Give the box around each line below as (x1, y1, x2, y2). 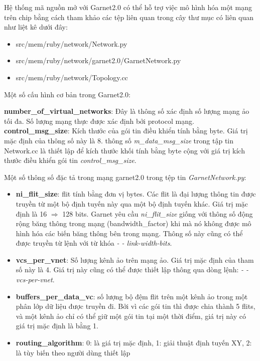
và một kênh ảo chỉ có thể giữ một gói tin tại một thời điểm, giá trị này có (16, 310, 246, 321)
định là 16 (16, 208, 47, 219)
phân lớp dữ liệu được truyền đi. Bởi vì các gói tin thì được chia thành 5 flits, (16, 301, 255, 311)
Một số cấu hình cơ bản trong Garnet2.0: (4, 89, 131, 99)
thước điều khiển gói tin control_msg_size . (4, 155, 137, 165)
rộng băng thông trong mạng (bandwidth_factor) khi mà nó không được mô (16, 218, 251, 229)
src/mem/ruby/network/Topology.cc (16, 72, 128, 82)
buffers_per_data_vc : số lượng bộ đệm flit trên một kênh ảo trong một (16, 291, 248, 301)
